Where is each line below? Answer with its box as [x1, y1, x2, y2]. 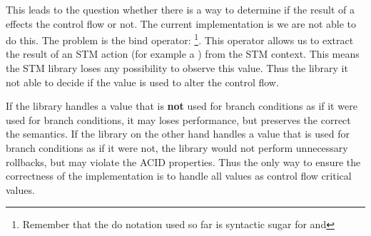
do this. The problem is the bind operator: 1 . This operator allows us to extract [6, 31, 354, 47]
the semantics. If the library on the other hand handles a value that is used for [6, 126, 350, 141]
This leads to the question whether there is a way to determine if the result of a [6, 2, 355, 16]
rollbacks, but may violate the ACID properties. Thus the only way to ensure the [6, 154, 361, 169]
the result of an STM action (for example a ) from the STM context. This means [6, 46, 360, 61]
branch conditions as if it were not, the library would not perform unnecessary [6, 140, 348, 155]
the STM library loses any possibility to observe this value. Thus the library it [6, 61, 348, 76]
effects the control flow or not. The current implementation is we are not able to [6, 16, 357, 31]
